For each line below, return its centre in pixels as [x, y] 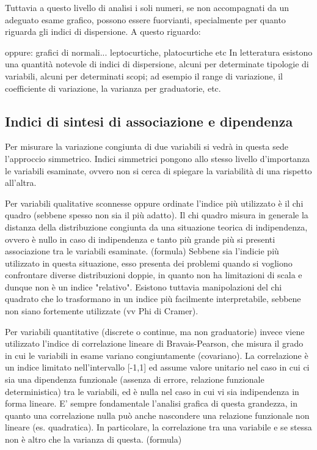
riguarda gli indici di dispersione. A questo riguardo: [103, 31]
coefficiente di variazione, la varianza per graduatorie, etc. [113, 88]
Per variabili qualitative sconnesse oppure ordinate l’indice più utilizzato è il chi [154, 203]
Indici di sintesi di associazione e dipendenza [149, 121]
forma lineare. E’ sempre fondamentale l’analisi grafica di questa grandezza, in [151, 403]
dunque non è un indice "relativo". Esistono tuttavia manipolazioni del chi [144, 286]
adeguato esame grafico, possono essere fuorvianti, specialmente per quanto [145, 19]
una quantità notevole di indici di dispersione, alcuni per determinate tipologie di [157, 64]
